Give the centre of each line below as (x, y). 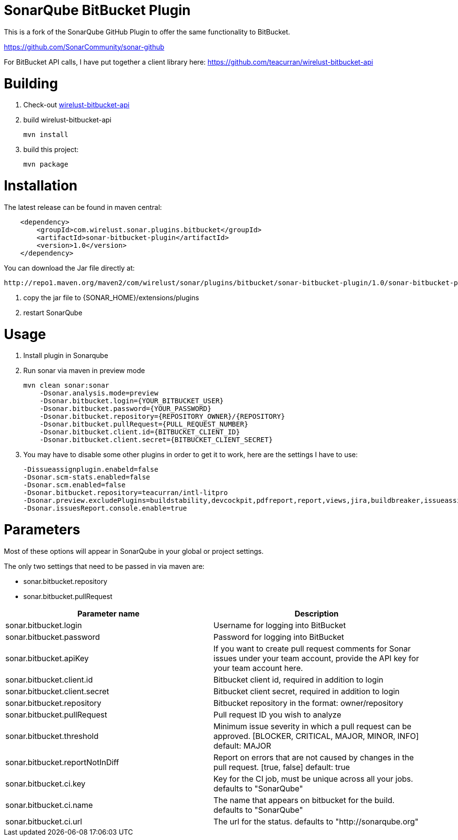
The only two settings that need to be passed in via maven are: (104, 566)
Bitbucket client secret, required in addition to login (307, 691)
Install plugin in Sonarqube (66, 356)
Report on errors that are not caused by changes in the (314, 757)
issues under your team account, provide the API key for (316, 658)
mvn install (46, 135)
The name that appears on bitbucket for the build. (304, 800)
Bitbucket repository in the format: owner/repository (308, 703)
